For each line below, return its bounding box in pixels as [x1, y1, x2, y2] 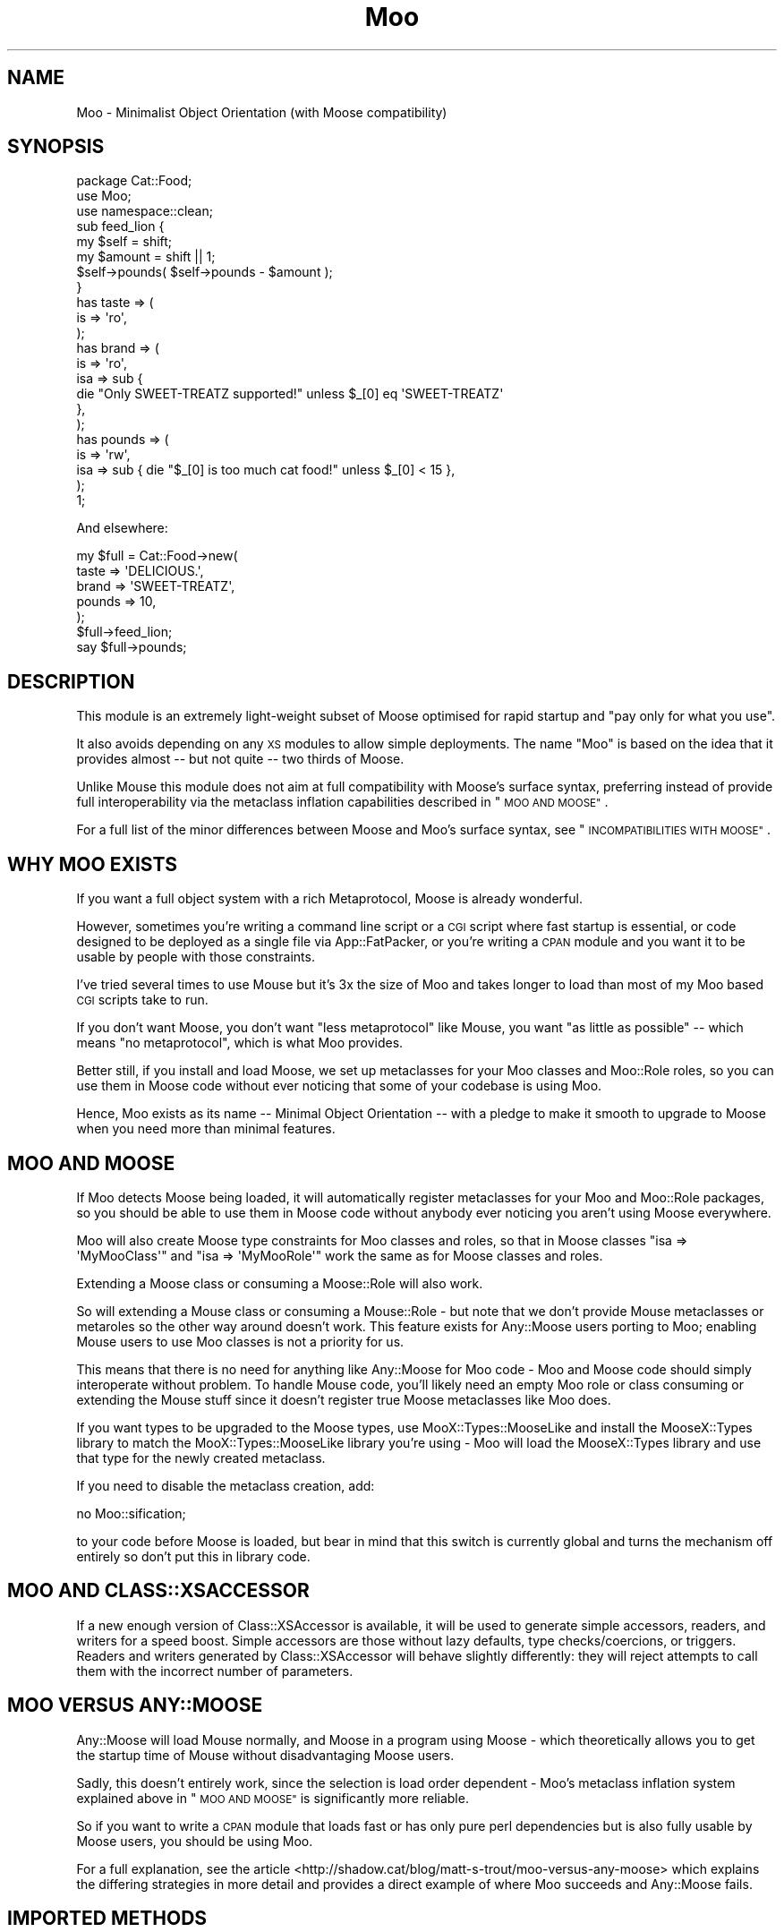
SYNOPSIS [7, 135, 105, 158]
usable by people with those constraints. [76, 949, 315, 965]
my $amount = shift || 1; [76, 249, 216, 265]
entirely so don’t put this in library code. [76, 1548, 311, 1564]
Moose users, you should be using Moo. [76, 1833, 313, 1849]
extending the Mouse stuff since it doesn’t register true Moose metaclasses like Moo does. [76, 1391, 611, 1407]
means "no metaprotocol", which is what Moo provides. [76, 1035, 404, 1051]
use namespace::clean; [76, 203, 213, 219]
